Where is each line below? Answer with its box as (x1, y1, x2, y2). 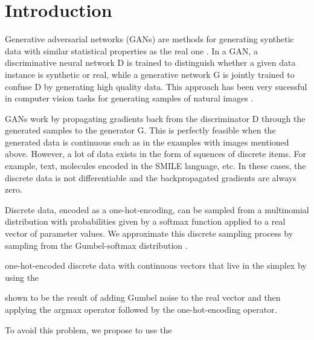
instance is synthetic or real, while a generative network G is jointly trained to (5, 68, 295, 80)
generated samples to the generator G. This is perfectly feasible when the (5, 124, 276, 136)
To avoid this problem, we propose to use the (5, 323, 172, 336)
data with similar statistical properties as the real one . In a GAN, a (5, 44, 258, 57)
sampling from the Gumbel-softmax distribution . (5, 239, 188, 251)
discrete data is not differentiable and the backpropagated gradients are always (5, 171, 296, 184)
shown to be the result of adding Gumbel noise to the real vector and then (5, 291, 281, 304)
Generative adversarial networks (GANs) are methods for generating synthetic (5, 33, 294, 45)
